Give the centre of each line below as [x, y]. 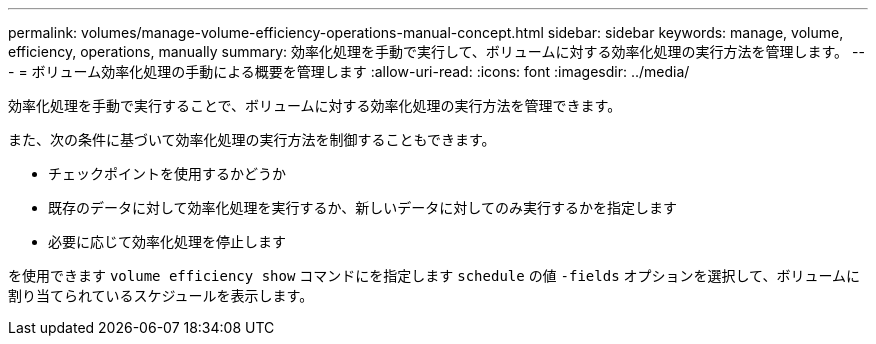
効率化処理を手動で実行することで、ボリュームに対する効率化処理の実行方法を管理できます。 [315, 105]
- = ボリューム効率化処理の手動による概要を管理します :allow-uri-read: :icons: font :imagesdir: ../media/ [349, 71]
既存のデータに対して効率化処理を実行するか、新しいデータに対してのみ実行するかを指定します [362, 207]
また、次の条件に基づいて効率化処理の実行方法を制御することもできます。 [252, 139]
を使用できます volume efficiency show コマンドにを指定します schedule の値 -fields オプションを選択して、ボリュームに [434, 275]
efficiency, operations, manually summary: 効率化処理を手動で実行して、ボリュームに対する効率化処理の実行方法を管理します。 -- [436, 51]
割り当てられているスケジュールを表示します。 [161, 295]
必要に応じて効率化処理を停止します [167, 241]
